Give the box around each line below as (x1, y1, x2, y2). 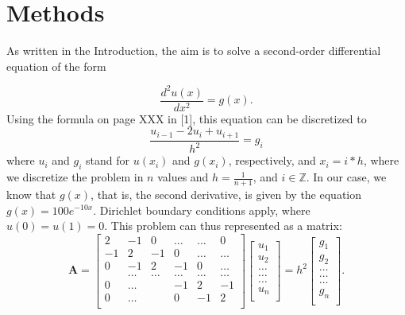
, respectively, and (228, 152, 316, 169)
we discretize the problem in (6, 169, 144, 185)
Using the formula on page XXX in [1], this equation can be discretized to (6, 110, 367, 126)
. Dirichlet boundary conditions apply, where (93, 201, 310, 218)
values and (157, 169, 209, 185)
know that (6, 185, 56, 202)
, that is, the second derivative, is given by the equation (91, 185, 362, 202)
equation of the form (6, 57, 106, 74)
